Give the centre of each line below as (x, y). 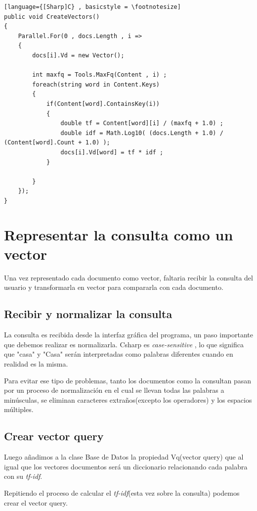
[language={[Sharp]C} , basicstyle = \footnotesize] (92, 7)
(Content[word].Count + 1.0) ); (57, 143)
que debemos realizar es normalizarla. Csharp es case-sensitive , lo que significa (124, 344)
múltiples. (19, 409)
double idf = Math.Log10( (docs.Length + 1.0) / (142, 133)
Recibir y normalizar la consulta (88, 314)
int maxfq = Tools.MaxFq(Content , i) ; (100, 75)
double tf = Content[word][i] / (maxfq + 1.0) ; (142, 123)
